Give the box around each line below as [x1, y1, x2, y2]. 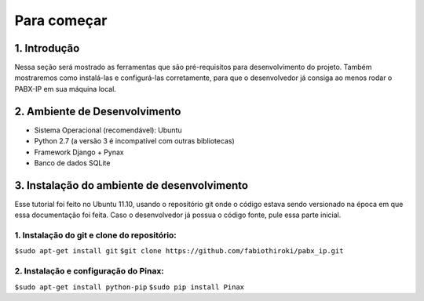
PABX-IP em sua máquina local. [14, 84, 117, 93]
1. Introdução [14, 42, 80, 55]
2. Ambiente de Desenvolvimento [14, 104, 181, 118]
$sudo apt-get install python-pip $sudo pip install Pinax [14, 282, 245, 292]
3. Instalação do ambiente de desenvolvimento [14, 179, 249, 192]
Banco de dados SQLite [34, 158, 111, 168]
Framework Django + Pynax [34, 147, 125, 157]
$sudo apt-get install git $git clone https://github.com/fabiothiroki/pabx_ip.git [14, 247, 344, 256]
